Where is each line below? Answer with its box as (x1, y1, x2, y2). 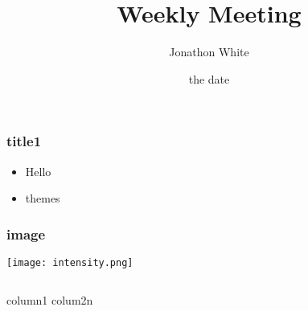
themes (25, 190, 60, 207)
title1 (6, 131, 42, 151)
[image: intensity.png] (6, 257, 133, 269)
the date (188, 70, 230, 87)
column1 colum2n (6, 291, 93, 308)
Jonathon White (169, 43, 249, 60)
